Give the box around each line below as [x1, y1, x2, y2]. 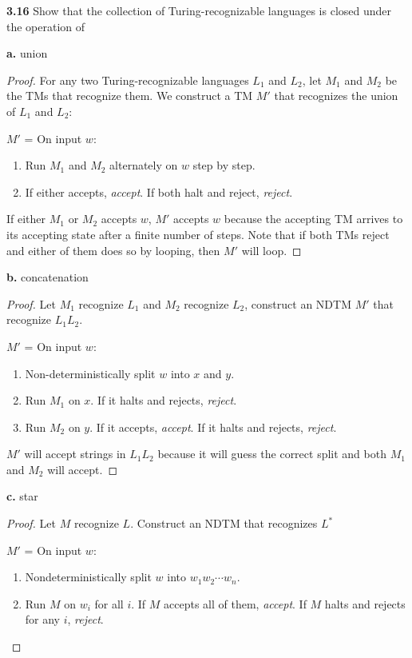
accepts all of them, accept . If [164, 595, 307, 612]
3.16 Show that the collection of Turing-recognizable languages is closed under [6, 2, 392, 18]
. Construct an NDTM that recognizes [130, 515, 318, 532]
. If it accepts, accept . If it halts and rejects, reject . [89, 418, 337, 435]
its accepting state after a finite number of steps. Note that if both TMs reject [6, 225, 390, 242]
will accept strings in [24, 445, 126, 462]
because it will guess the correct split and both [157, 445, 386, 462]
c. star [6, 488, 38, 504]
